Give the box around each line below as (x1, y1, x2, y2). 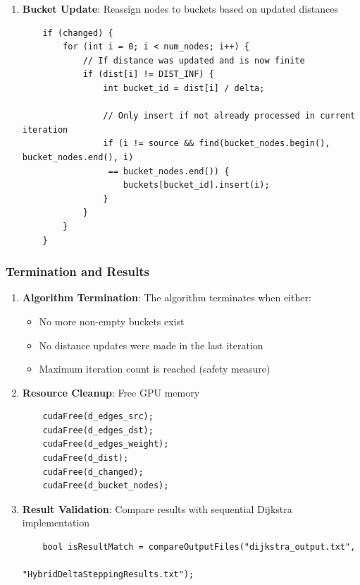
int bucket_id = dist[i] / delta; (103, 83, 265, 93)
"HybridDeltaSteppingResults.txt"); (22, 569, 194, 580)
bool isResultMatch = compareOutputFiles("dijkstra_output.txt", (42, 542, 356, 553)
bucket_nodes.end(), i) (22, 152, 134, 162)
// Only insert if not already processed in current (103, 111, 356, 121)
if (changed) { (42, 28, 113, 38)
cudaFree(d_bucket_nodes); (42, 481, 169, 491)
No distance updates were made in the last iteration (39, 337, 263, 352)
